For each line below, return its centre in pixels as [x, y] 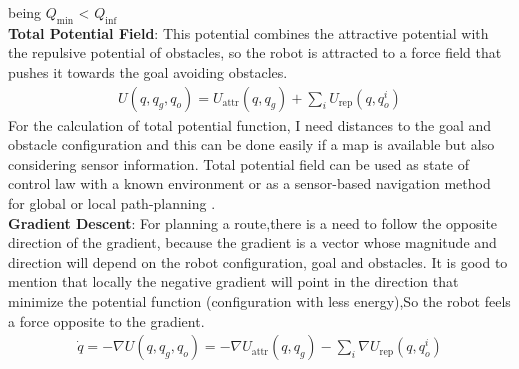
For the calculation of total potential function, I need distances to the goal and [250, 124]
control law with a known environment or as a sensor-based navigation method [249, 183]
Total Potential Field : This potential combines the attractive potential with [248, 32]
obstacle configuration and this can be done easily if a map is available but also [251, 144]
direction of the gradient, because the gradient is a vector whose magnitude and [252, 242]
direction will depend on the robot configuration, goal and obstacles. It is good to [258, 261]
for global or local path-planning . [112, 202]
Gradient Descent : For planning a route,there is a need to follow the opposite [253, 222]
